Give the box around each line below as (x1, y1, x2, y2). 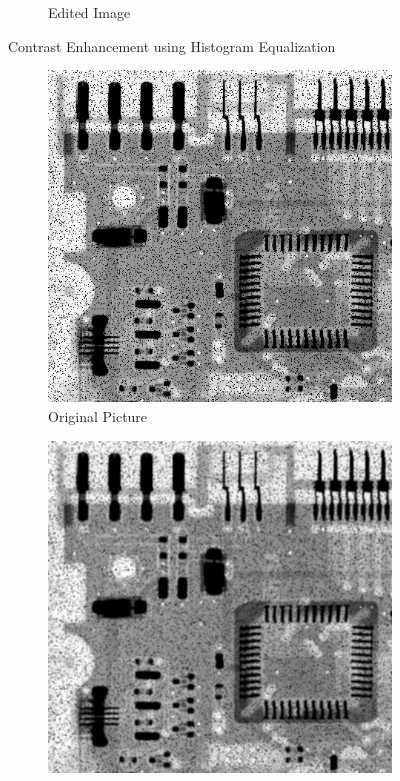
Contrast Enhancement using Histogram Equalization (8, 35, 336, 56)
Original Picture (48, 405, 148, 426)
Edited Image (48, 2, 131, 22)
